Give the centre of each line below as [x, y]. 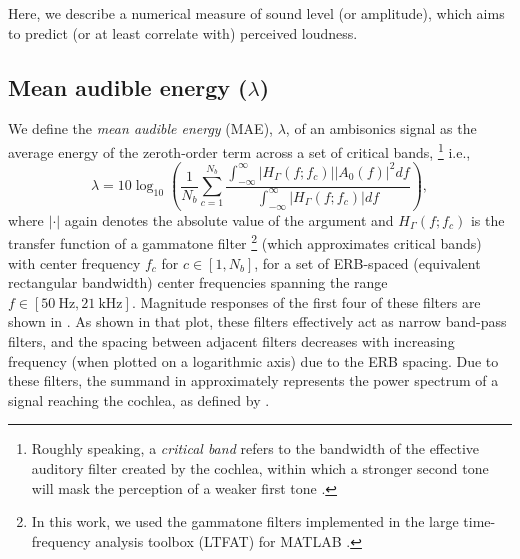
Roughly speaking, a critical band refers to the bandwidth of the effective [255, 448]
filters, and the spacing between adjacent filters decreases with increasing [231, 340]
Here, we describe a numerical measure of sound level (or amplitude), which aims [256, 13]
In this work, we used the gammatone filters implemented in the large [245, 521]
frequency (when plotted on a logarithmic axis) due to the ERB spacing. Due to [253, 360]
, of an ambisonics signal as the [381, 128]
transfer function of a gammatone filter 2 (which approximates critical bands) [245, 242]
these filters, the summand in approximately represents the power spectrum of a [253, 380]
